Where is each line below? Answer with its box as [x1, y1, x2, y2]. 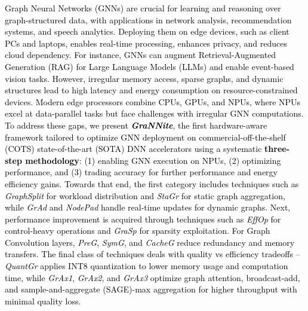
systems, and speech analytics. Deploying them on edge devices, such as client [5, 25, 289, 38]
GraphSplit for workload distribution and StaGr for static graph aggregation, [5, 189, 285, 202]
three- [264, 142, 290, 155]
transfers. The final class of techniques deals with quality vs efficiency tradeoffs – [5, 248, 300, 260]
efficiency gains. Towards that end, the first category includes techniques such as [5, 177, 299, 190]
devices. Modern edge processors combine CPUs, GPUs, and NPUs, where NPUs [5, 95, 301, 108]
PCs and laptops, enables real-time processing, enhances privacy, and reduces [5, 36, 287, 49]
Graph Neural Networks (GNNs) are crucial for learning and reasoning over [5, 2, 281, 14]
